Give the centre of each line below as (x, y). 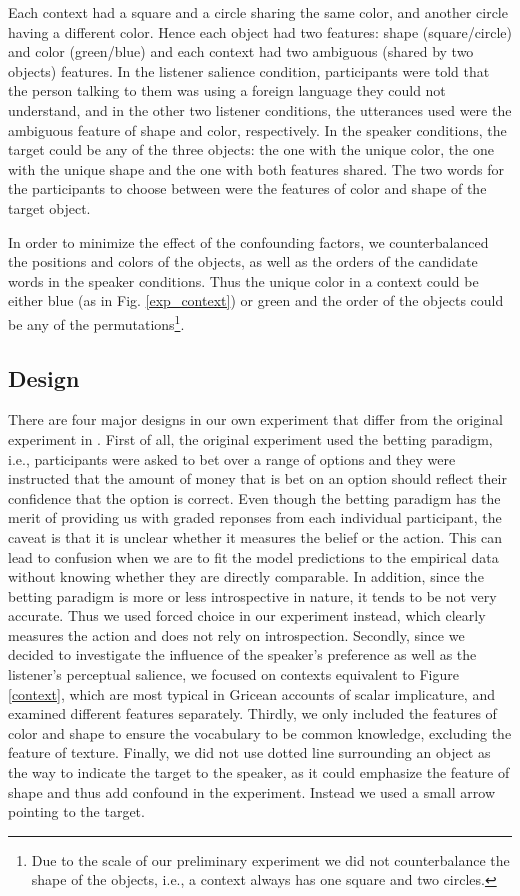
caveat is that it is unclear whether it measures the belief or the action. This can (255, 536)
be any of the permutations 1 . (96, 322)
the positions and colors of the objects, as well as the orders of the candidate (243, 261)
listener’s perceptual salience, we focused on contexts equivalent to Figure (233, 674)
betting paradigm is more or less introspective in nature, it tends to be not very (252, 595)
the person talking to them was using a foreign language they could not (227, 90)
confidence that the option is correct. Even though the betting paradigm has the (254, 497)
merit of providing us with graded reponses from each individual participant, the (255, 517)
